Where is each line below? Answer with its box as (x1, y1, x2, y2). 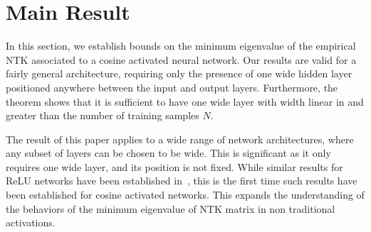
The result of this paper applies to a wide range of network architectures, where (6, 131, 354, 146)
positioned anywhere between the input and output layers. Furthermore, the (6, 79, 338, 94)
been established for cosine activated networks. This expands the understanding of (6, 187, 365, 202)
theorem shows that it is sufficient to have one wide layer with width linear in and (6, 94, 364, 109)
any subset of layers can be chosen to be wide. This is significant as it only (6, 145, 331, 160)
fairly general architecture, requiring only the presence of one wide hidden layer (6, 66, 352, 81)
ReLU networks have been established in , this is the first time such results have (6, 173, 357, 188)
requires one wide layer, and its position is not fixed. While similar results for (6, 159, 343, 174)
